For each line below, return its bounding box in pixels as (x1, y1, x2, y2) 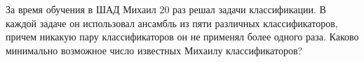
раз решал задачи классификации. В (173, 2, 326, 16)
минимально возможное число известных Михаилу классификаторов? (6, 42, 303, 57)
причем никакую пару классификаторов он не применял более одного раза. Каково (6, 29, 359, 44)
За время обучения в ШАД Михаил (6, 2, 156, 16)
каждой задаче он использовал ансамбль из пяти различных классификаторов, (6, 15, 338, 30)
